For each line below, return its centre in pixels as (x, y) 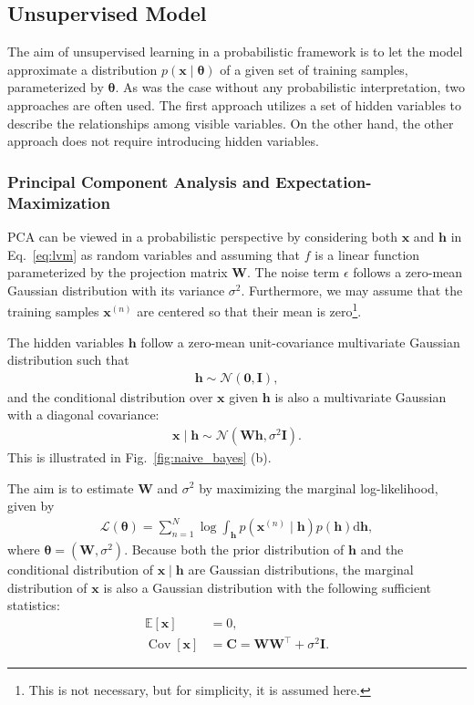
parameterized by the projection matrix (118, 272)
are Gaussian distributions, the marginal (301, 570)
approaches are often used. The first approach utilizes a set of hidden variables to (235, 104)
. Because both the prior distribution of (234, 549)
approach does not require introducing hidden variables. (163, 141)
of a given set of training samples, (314, 69)
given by (31, 506)
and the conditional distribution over (110, 396)
